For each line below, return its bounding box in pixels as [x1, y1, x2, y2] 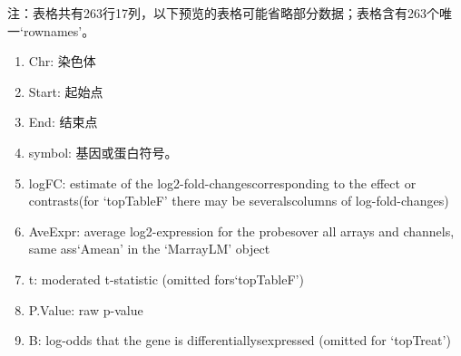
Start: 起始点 [28, 82, 103, 101]
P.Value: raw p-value [28, 300, 143, 319]
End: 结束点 [28, 112, 98, 131]
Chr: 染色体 [28, 52, 96, 71]
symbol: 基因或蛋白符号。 [28, 142, 178, 161]
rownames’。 [23, 21, 95, 40]
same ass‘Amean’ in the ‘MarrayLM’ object [28, 239, 270, 258]
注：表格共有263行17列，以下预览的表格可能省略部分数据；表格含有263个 [7, 4, 439, 22]
